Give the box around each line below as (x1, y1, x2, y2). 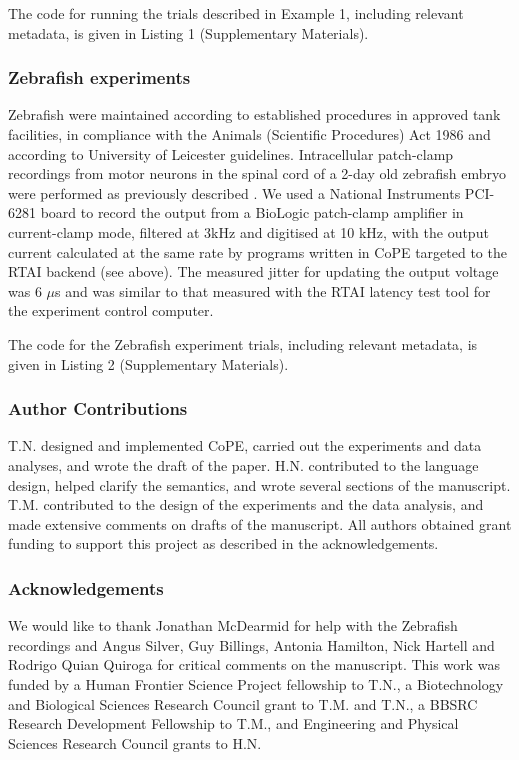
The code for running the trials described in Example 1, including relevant (8, 3, 464, 23)
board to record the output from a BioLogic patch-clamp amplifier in (40, 202, 464, 223)
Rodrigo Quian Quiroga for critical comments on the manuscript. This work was (8, 654, 500, 675)
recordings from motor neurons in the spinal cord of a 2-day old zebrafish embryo (8, 163, 507, 184)
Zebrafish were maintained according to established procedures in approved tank (8, 104, 501, 125)
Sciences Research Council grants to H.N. (8, 732, 262, 753)
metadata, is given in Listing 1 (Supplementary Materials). (8, 22, 369, 43)
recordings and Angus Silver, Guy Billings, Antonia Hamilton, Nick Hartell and (8, 634, 495, 655)
